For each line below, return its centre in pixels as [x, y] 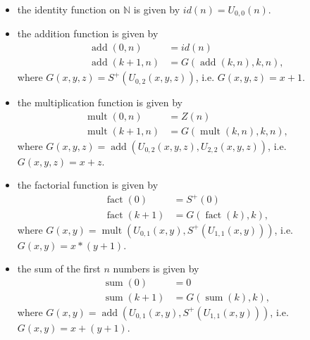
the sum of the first [59, 269]
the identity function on [69, 9]
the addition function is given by [88, 33]
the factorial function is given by [88, 185]
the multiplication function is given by [100, 102]
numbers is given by [156, 269]
